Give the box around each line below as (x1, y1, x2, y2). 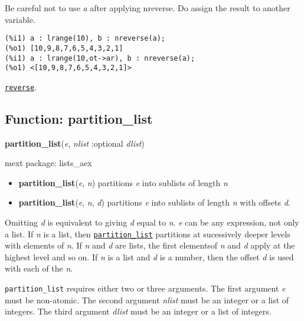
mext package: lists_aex (5, 157, 92, 169)
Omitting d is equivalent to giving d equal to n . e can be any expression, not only (5, 216, 299, 229)
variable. (5, 13, 35, 25)
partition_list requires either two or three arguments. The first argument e (5, 282, 286, 294)
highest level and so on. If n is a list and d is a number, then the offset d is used (5, 250, 294, 263)
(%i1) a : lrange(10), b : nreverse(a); (5, 34, 166, 43)
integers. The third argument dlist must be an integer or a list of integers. (5, 305, 272, 317)
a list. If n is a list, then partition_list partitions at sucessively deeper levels (5, 227, 290, 240)
